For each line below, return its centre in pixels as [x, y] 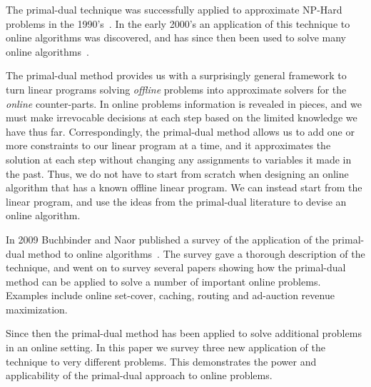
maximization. [37, 309]
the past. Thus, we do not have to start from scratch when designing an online [177, 173]
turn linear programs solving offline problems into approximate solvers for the [176, 89]
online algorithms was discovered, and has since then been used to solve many [176, 37]
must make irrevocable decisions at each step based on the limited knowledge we [182, 117]
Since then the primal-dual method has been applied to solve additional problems [184, 333]
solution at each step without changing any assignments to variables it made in [179, 159]
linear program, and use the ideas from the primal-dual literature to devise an [176, 201]
